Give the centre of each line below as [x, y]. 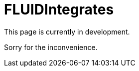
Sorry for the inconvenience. [51, 47]
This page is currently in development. [67, 31]
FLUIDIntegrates [59, 9]
